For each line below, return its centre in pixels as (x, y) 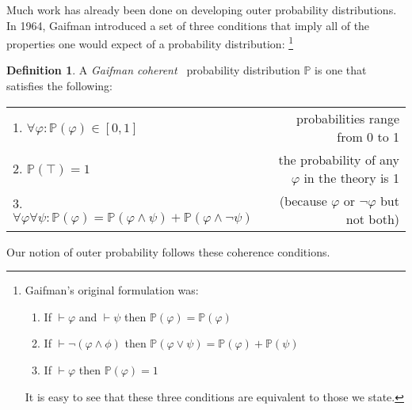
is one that (341, 70)
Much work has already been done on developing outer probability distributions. (202, 9)
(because (303, 200)
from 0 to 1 (368, 136)
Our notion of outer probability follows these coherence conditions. (168, 251)
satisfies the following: (60, 86)
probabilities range (348, 118)
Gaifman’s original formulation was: (112, 290)
